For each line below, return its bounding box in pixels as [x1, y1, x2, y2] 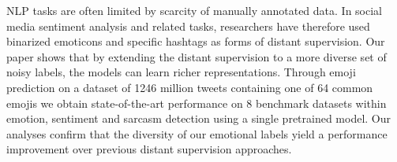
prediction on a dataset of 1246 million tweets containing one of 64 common [6, 79, 373, 95]
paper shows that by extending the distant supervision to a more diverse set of [6, 48, 387, 64]
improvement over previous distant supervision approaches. [6, 141, 292, 157]
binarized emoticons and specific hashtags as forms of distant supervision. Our [6, 33, 385, 50]
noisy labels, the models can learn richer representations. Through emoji [6, 64, 356, 80]
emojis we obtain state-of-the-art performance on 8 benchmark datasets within [6, 94, 387, 111]
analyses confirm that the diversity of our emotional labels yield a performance [6, 125, 388, 142]
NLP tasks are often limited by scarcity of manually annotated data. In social [6, 2, 382, 18]
